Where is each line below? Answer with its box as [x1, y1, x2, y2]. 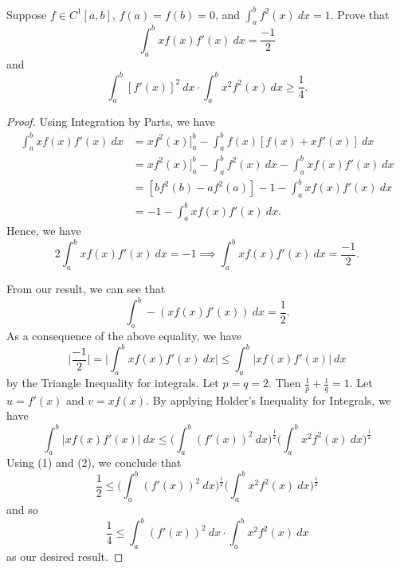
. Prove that [330, 6, 390, 22]
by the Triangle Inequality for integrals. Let [6, 374, 219, 391]
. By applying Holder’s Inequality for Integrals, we [146, 391, 391, 408]
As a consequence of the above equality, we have [6, 327, 242, 344]
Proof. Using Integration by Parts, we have [6, 113, 216, 130]
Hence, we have [6, 222, 81, 239]
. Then [269, 374, 301, 391]
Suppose [6, 6, 47, 22]
